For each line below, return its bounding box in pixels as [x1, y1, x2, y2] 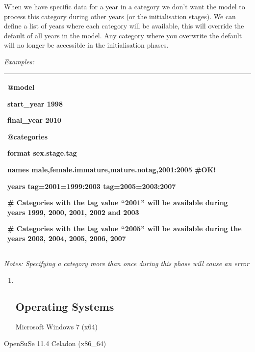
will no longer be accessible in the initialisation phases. [4, 40, 169, 50]
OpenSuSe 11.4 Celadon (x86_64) [4, 338, 106, 349]
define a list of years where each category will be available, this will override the [4, 21, 244, 31]
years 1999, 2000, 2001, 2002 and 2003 [7, 207, 139, 217]
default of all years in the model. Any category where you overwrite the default [4, 30, 242, 40]
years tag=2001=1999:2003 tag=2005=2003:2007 [7, 181, 176, 191]
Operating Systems [15, 298, 114, 314]
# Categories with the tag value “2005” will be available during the [7, 223, 242, 234]
